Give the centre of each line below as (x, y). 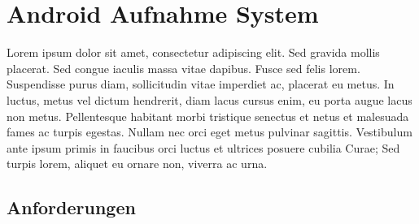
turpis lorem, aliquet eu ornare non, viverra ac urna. (137, 164)
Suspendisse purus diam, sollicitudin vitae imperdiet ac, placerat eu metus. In (201, 84)
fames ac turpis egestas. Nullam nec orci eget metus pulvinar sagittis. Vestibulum (209, 132)
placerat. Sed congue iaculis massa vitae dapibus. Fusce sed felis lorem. (183, 68)
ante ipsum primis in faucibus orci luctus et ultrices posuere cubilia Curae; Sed (203, 147)
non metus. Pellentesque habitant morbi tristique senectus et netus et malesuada (208, 116)
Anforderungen (71, 207)
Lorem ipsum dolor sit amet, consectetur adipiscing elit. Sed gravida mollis (193, 52)
